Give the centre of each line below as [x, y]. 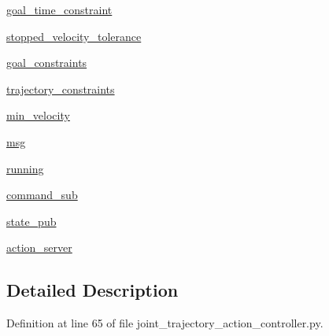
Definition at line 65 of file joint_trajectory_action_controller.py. [165, 323]
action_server [39, 247]
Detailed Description [92, 290]
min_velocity [38, 115]
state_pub [31, 221]
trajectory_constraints [61, 89]
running [25, 168]
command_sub [42, 195]
